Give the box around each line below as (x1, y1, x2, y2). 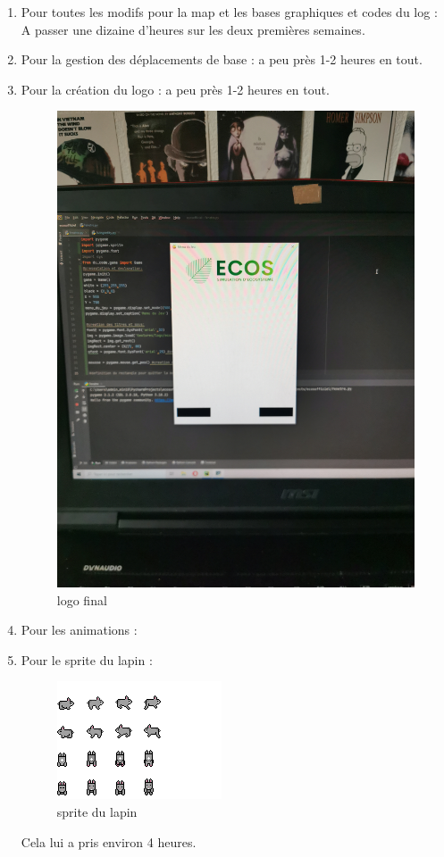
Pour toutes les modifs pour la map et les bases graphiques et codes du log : (21, 3, 438, 21)
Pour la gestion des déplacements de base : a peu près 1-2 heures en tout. (21, 50, 423, 69)
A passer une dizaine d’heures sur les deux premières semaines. (21, 20, 365, 38)
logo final (56, 590, 107, 609)
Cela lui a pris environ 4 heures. (21, 832, 197, 851)
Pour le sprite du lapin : (21, 650, 153, 669)
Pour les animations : (21, 620, 138, 639)
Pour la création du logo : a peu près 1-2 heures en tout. (21, 79, 330, 98)
